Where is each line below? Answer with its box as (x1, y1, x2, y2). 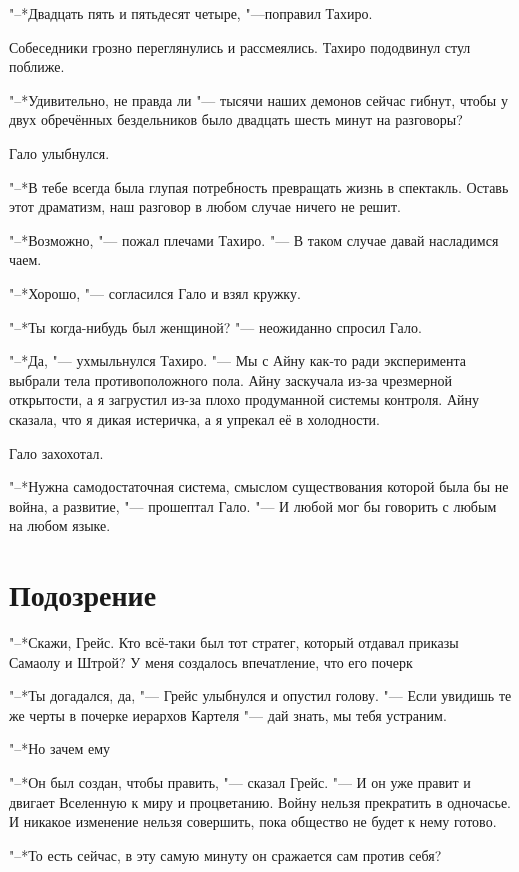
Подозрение (9, 574, 157, 615)
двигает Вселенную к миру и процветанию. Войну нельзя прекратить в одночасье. (9, 791, 512, 812)
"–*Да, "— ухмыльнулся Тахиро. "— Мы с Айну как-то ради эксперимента (9, 350, 467, 371)
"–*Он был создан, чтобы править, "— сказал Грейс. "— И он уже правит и (9, 771, 471, 792)
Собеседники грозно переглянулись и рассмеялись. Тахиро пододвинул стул (9, 36, 471, 57)
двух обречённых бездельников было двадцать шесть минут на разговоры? (9, 109, 463, 130)
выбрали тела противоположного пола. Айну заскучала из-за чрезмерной (9, 369, 452, 390)
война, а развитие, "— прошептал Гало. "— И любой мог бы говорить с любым (9, 495, 497, 516)
